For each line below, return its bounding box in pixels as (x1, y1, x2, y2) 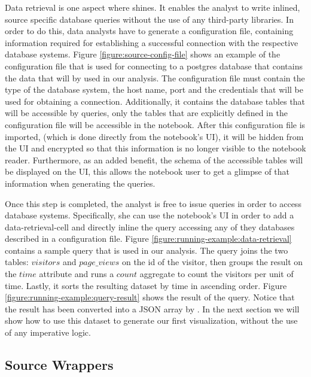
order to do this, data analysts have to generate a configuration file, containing (5, 25, 294, 37)
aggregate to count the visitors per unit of (139, 267, 294, 280)
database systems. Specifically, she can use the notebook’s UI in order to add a (5, 209, 294, 221)
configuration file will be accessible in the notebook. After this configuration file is (5, 118, 306, 130)
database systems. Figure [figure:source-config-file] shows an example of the (5, 48, 280, 60)
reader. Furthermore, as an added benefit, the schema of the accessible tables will (5, 153, 303, 166)
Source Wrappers (5, 355, 114, 374)
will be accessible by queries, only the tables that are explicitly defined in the (5, 107, 288, 119)
